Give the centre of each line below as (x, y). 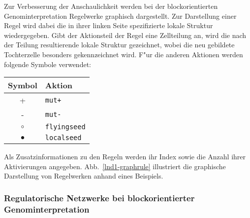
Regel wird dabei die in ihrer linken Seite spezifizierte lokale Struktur (109, 25)
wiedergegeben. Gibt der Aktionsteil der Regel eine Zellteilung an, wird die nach (125, 35)
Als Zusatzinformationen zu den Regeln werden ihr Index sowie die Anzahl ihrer (125, 157)
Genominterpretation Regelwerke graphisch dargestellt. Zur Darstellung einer (120, 16)
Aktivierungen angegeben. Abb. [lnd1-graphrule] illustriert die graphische (115, 166)
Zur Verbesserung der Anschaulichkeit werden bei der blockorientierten (111, 6)
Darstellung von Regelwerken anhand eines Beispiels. (84, 176)
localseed (63, 138)
